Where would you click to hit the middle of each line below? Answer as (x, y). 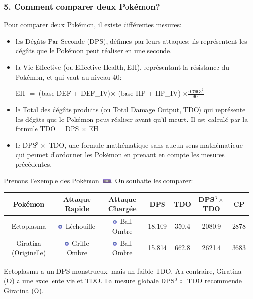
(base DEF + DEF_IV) (74, 93)
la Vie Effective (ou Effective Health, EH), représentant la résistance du (122, 67)
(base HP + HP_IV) (149, 93)
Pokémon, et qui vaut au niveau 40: (68, 76)
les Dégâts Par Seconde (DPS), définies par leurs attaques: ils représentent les (131, 41)
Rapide (77, 209)
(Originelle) (29, 252)
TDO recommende (214, 280)
